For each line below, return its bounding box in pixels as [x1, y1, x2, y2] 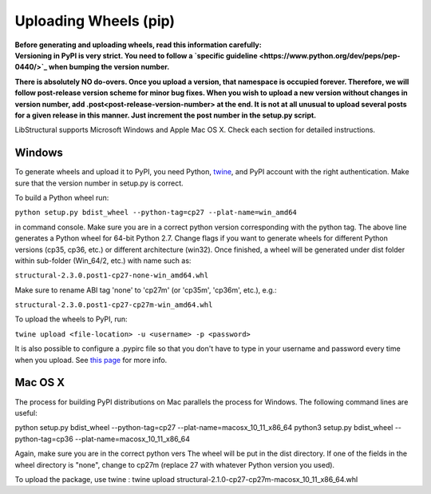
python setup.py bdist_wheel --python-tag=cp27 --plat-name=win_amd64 [14, 208, 297, 217]
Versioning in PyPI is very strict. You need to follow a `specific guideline [14, 50, 259, 60]
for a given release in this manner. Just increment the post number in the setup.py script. [14, 110, 317, 120]
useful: [14, 408, 38, 417]
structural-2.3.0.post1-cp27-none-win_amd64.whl [14, 271, 209, 280]
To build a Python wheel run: [14, 193, 109, 202]
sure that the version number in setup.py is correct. [14, 178, 184, 188]
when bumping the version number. [48, 62, 170, 72]
